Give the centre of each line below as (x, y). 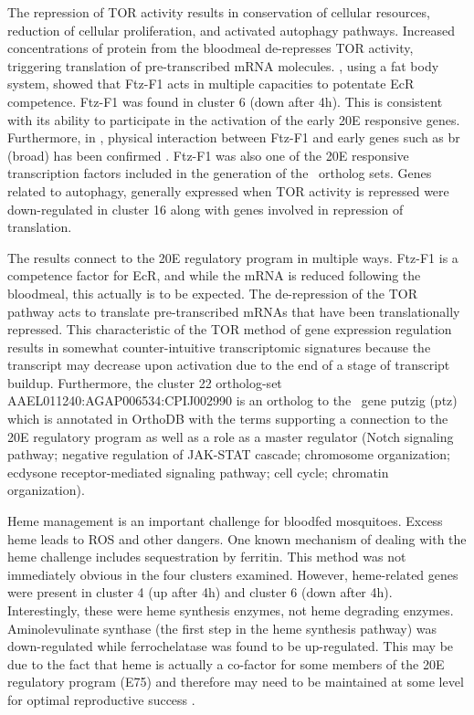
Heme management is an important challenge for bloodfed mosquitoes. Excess (225, 521)
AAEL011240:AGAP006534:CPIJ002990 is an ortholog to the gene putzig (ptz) (232, 400)
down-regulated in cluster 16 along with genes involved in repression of (205, 209)
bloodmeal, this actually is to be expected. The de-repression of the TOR (212, 293)
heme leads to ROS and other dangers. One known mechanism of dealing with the (237, 538)
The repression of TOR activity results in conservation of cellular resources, (219, 12)
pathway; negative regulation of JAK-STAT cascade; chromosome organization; (229, 454)
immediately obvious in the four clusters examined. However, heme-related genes (233, 574)
